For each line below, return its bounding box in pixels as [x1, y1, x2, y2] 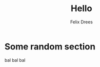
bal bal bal [4, 57, 25, 63]
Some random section [4, 41, 96, 52]
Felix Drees [70, 19, 93, 25]
